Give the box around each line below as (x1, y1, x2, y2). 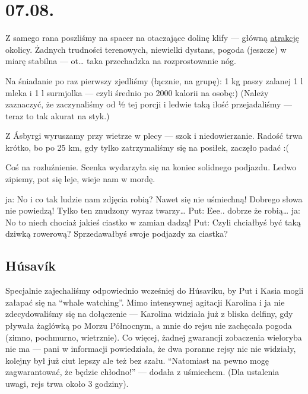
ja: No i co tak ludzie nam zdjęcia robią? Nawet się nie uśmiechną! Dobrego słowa (5, 192, 303, 205)
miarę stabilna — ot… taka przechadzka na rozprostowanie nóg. (5, 55, 236, 67)
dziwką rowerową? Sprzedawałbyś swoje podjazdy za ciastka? (5, 227, 228, 240)
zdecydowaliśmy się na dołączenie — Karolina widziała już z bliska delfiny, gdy (5, 307, 293, 320)
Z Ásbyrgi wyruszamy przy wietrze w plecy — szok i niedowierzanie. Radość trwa (5, 129, 303, 142)
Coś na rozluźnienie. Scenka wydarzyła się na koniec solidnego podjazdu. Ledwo (5, 161, 297, 173)
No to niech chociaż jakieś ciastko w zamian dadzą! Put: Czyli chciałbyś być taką (5, 215, 301, 228)
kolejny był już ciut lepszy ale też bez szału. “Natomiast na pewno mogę (5, 354, 269, 366)
